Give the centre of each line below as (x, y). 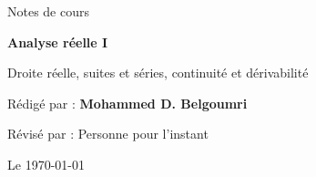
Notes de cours (49, 11)
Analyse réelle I (58, 42)
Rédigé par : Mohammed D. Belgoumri (127, 103)
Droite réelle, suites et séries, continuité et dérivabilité (158, 73)
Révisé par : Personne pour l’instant (108, 134)
